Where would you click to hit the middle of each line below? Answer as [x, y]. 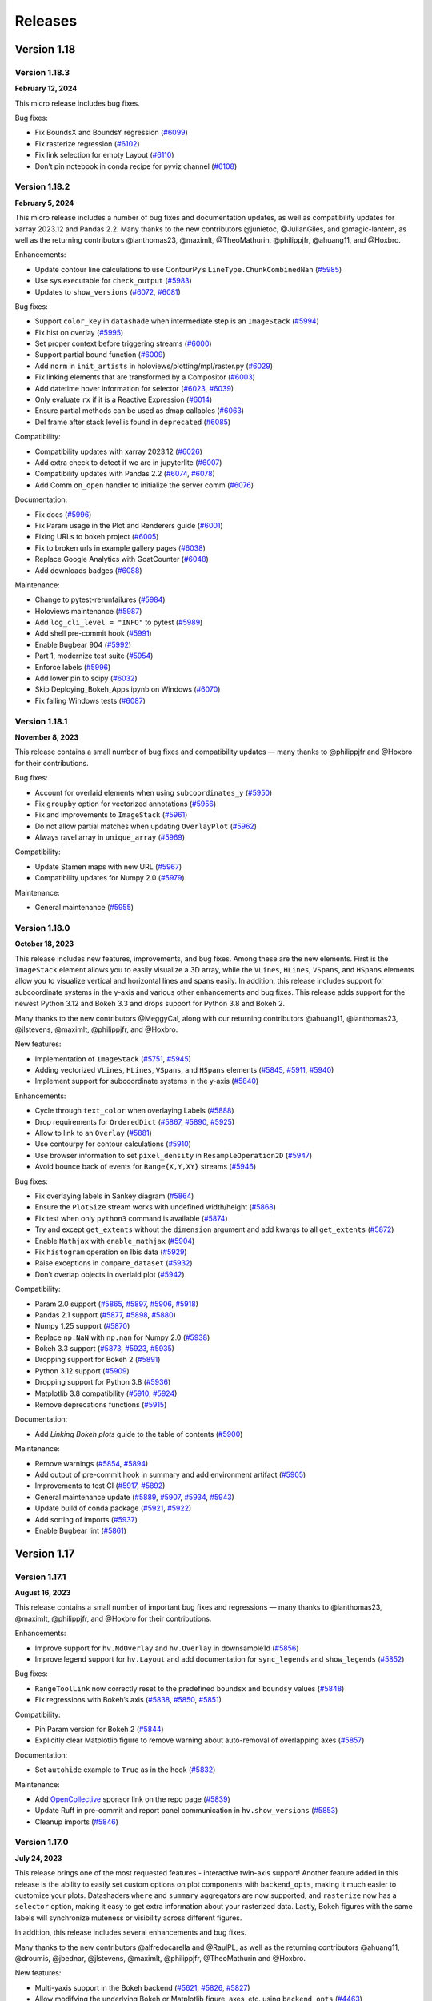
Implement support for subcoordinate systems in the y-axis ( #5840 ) [147, 1081]
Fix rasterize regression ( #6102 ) [87, 143]
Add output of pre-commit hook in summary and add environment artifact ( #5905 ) [170, 1474]
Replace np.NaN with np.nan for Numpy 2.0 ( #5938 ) [122, 1337]
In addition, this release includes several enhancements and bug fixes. [131, 1932]
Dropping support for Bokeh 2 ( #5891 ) [98, 1360]
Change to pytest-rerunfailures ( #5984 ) [100, 599]
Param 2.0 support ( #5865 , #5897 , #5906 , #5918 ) [117, 1304]
